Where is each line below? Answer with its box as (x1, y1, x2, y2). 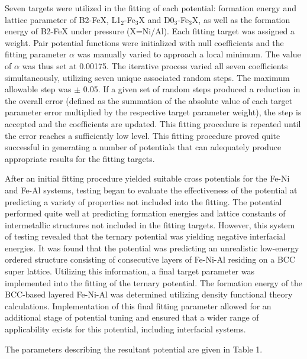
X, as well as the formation (192, 13, 290, 25)
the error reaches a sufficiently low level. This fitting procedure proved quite (5, 129, 280, 141)
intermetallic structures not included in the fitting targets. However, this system (5, 218, 295, 231)
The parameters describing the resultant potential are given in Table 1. (5, 342, 263, 355)
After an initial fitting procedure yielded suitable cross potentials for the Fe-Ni (5, 172, 290, 185)
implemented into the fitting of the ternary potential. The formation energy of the (5, 276, 303, 289)
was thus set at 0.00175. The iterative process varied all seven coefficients (22, 59, 288, 72)
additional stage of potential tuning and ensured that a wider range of (5, 311, 259, 324)
